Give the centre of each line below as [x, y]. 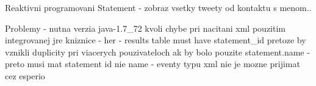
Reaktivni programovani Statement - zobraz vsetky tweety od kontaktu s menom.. [158, 7]
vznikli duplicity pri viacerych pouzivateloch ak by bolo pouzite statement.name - [157, 52]
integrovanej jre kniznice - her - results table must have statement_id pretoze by [156, 40]
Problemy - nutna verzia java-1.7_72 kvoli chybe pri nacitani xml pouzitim [145, 28]
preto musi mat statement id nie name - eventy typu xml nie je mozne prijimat [153, 64]
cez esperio [25, 75]
